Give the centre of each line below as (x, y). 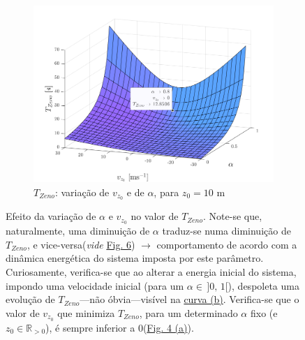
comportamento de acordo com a (227, 244)
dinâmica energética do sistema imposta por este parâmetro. (135, 258)
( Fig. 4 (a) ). (168, 327)
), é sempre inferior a (90, 327)
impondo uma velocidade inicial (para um (95, 285)
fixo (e (264, 312)
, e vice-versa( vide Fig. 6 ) (81, 244)
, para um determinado (188, 312)
